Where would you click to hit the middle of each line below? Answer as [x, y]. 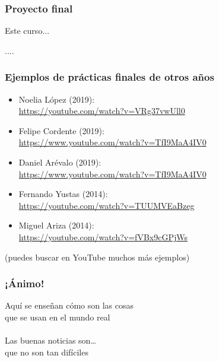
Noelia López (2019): [57, 99]
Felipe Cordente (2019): [61, 130]
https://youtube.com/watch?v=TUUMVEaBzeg [107, 205]
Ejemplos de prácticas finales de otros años [109, 77]
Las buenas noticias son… [50, 340]
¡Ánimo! [25, 283]
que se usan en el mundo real [58, 317]
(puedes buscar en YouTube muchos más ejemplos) [97, 257]
